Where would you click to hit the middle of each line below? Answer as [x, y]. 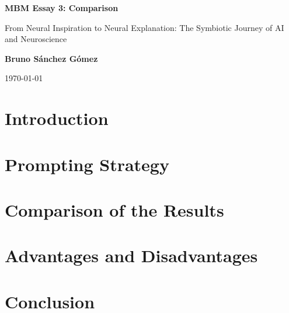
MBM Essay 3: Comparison [62, 8]
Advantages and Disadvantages [131, 255]
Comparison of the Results [114, 209]
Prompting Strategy [87, 164]
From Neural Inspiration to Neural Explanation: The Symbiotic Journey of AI [144, 27]
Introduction [57, 118]
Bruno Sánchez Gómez [51, 58]
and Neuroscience [36, 39]
